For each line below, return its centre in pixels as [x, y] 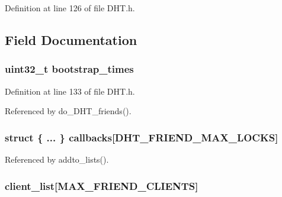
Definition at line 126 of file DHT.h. [70, 8]
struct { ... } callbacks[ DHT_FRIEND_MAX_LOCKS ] [142, 137]
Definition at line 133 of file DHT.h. [70, 91]
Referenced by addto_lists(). [57, 159]
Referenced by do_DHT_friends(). [68, 111]
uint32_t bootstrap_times [69, 69]
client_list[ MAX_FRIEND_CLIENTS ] [102, 185]
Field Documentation [71, 39]
